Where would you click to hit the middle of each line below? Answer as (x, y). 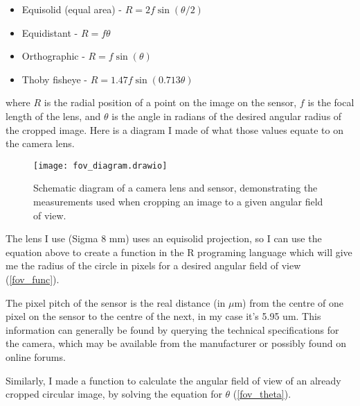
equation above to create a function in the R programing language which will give (179, 252)
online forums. (36, 356)
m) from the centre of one (289, 302)
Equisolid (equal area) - (72, 9)
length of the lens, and (53, 116)
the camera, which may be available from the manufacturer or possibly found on (176, 343)
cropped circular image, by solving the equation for (114, 394)
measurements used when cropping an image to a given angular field (178, 201)
